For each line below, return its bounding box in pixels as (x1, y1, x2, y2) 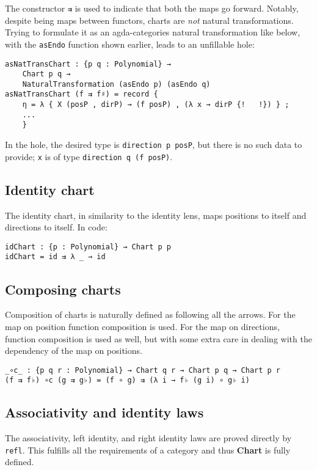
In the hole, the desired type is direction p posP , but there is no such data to (5, 138, 302, 151)
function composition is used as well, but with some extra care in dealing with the (5, 332, 312, 345)
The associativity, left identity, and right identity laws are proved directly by (5, 431, 292, 444)
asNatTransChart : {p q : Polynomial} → (5, 59, 172, 68)
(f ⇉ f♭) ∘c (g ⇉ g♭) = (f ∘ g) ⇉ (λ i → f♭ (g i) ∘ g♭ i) (5, 376, 250, 385)
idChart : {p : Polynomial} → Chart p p (5, 242, 172, 251)
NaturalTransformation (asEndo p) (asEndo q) (22, 79, 211, 89)
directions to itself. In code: (5, 221, 107, 233)
